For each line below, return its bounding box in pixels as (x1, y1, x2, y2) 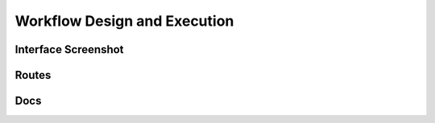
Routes (14, 68, 52, 82)
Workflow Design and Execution (14, 12, 234, 30)
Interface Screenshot (14, 43, 124, 56)
